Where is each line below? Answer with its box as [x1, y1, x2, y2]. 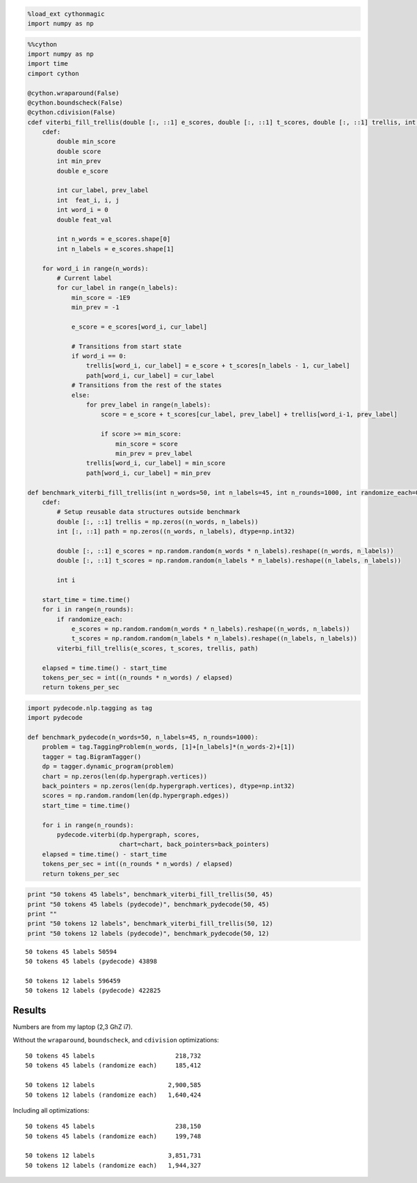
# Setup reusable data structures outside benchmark [56, 508, 240, 516]
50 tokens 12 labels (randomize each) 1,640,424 [25, 1090, 202, 1099]
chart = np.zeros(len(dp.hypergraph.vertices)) [42, 772, 208, 780]
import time [27, 60, 69, 68]
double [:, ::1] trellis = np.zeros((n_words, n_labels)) [56, 517, 259, 526]
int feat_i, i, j [56, 196, 120, 204]
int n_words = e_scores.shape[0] [56, 235, 171, 243]
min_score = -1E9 [71, 293, 131, 301]
